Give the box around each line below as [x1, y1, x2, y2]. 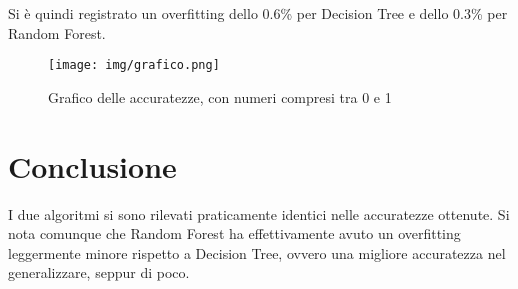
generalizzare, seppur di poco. [8, 262, 190, 283]
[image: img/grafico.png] [48, 58, 220, 73]
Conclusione [8, 145, 177, 186]
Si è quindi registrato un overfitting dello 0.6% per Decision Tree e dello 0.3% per [8, 3, 508, 23]
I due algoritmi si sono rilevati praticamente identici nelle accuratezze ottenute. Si [8, 203, 510, 224]
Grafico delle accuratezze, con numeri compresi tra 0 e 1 [48, 86, 392, 107]
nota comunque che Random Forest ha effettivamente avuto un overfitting [8, 223, 461, 244]
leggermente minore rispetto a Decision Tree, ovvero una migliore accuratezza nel [8, 242, 506, 263]
